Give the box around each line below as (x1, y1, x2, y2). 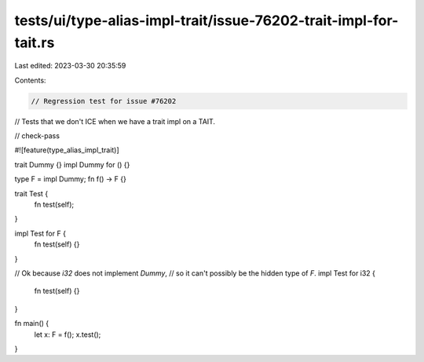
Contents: (14, 75, 46, 85)
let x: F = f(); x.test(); (34, 330, 101, 339)
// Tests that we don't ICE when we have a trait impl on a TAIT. (14, 116, 216, 126)
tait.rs (14, 34, 55, 51)
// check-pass (14, 131, 60, 141)
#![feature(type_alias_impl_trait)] (14, 145, 119, 155)
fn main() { (14, 319, 49, 328)
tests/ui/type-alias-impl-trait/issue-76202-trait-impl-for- (14, 12, 399, 29)
